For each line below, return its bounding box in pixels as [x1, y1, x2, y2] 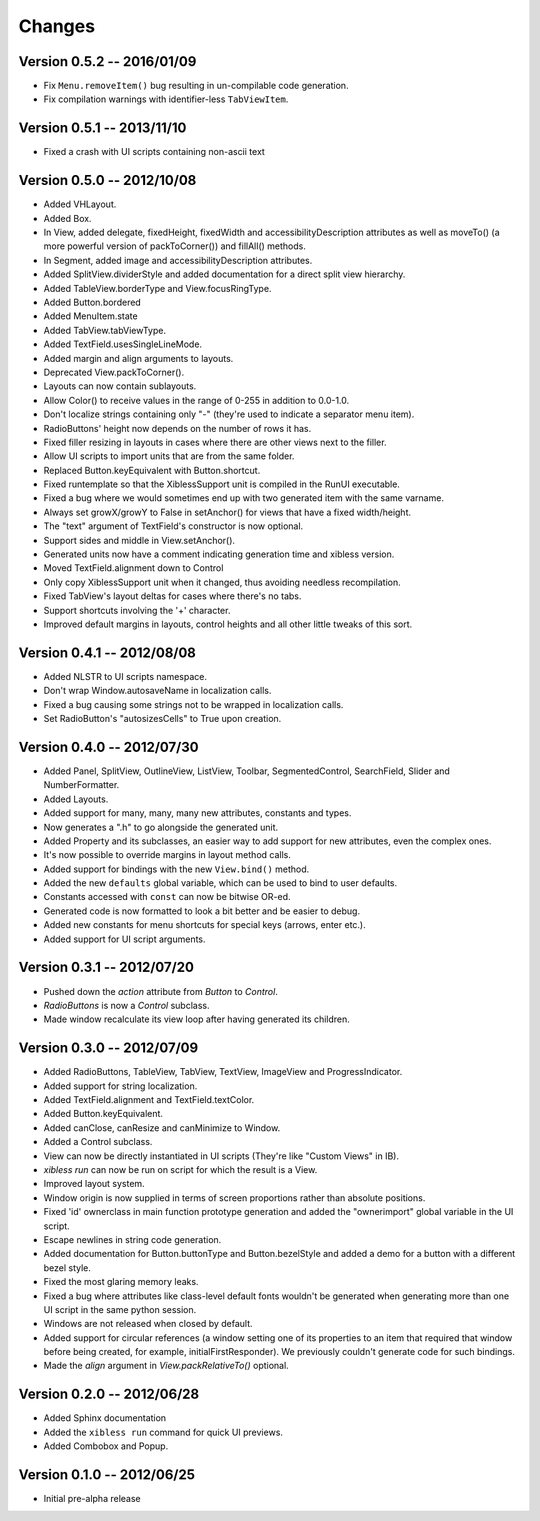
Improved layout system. [43, 1178, 145, 1190]
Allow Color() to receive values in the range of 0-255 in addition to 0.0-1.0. [43, 394, 350, 406]
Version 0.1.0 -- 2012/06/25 [18, 1466, 195, 1483]
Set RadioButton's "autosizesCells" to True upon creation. [43, 713, 282, 725]
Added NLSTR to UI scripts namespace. [43, 670, 207, 682]
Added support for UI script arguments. [43, 933, 206, 945]
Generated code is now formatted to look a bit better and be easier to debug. [43, 905, 360, 917]
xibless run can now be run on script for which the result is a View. [43, 1163, 318, 1175]
